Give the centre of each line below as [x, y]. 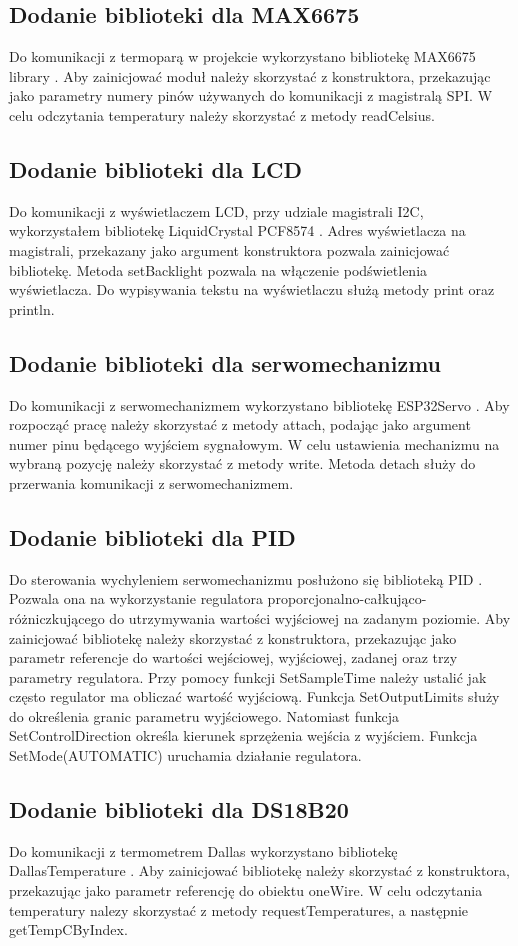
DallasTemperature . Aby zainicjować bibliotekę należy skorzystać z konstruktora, [259, 870]
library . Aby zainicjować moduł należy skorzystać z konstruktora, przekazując [250, 75]
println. [32, 308]
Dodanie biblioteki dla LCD [156, 168]
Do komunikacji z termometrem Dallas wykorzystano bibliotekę [203, 850]
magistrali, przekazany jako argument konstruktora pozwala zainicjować [229, 249]
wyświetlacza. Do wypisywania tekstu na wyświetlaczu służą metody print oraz [252, 289]
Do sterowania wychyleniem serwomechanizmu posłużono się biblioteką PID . [246, 578]
